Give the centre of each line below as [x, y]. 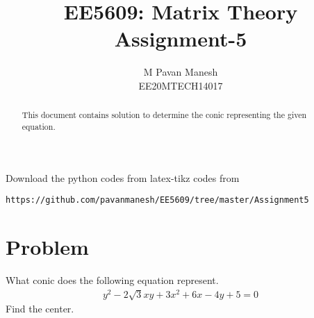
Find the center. [40, 309]
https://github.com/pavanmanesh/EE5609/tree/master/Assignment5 [157, 200]
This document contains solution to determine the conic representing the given [164, 115]
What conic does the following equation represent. [112, 279]
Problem [47, 247]
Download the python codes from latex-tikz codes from [123, 177]
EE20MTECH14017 [181, 85]
